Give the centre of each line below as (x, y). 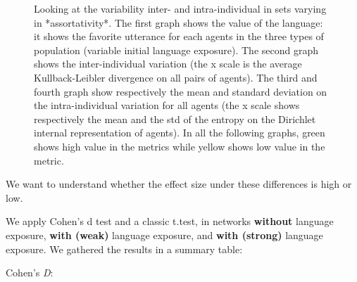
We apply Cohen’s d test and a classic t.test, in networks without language (170, 221)
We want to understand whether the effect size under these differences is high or (179, 184)
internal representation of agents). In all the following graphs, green (180, 133)
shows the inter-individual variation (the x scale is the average (168, 64)
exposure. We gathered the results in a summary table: (124, 249)
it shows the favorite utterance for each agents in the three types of (179, 36)
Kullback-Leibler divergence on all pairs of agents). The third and (176, 77)
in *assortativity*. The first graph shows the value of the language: (178, 22)
